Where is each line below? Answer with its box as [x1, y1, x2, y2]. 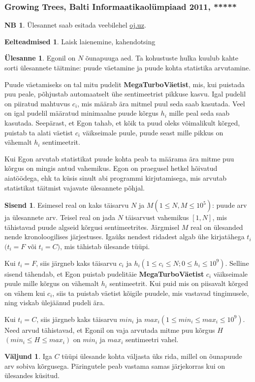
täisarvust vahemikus [125, 212, 189, 223]
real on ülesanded [190, 222, 243, 232]
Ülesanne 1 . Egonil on [4, 53, 76, 63]
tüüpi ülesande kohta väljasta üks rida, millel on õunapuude [62, 351, 242, 361]
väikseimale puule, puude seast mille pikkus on [82, 127, 223, 137]
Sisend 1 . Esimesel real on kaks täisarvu [4, 200, 129, 210]
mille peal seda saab [169, 108, 230, 118]
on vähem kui [4, 287, 45, 298]
